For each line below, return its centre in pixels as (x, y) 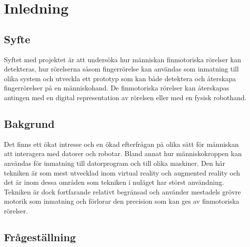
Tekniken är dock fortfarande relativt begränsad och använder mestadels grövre (123, 191)
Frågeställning (40, 237)
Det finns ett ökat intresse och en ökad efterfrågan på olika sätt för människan (121, 144)
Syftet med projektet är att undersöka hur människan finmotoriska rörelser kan (123, 59)
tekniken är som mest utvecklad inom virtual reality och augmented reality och (122, 172)
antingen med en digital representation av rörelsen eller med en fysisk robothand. (125, 97)
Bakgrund (29, 123)
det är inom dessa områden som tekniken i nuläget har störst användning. (114, 182)
